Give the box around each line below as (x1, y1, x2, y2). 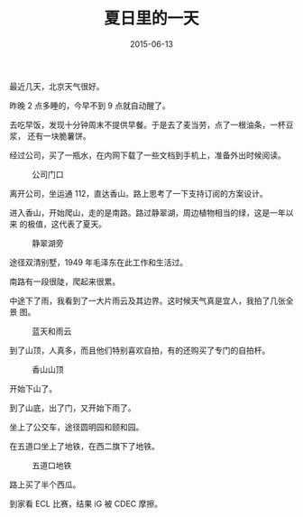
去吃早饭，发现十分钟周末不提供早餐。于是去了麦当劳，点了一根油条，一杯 (9, 119, 286, 130)
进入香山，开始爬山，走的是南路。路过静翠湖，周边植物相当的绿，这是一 (9, 207, 278, 217)
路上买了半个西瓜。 (9, 479, 81, 490)
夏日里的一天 (103, 8, 199, 29)
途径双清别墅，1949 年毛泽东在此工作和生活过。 (9, 256, 188, 267)
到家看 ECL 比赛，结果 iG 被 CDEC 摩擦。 (9, 498, 162, 509)
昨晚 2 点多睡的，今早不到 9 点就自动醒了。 (9, 100, 170, 111)
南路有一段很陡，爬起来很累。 (9, 276, 120, 287)
